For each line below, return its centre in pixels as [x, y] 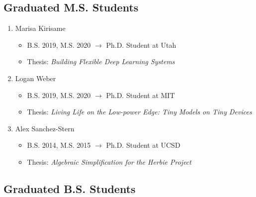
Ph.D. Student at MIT [140, 95]
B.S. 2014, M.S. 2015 [59, 145]
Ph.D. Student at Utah [141, 45]
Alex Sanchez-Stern [45, 128]
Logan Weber [36, 78]
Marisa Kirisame [40, 28]
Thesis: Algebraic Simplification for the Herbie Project [109, 161]
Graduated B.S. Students [70, 188]
